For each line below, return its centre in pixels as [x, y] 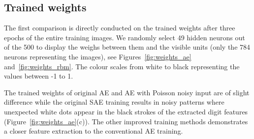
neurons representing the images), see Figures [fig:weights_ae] [98, 56]
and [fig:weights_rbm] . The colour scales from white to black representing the [122, 66]
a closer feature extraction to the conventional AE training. [94, 131]
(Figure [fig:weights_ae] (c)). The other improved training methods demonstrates [126, 121]
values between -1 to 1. [39, 76]
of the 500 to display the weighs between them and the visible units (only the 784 [127, 47]
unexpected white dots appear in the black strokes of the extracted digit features [126, 111]
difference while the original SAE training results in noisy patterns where [114, 102]
